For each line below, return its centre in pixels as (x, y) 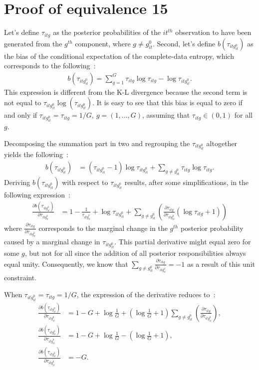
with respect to (85, 182)
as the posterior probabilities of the (107, 32)
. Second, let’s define (184, 43)
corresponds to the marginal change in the (103, 228)
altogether (222, 143)
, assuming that (166, 115)
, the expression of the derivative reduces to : (146, 294)
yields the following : (36, 154)
